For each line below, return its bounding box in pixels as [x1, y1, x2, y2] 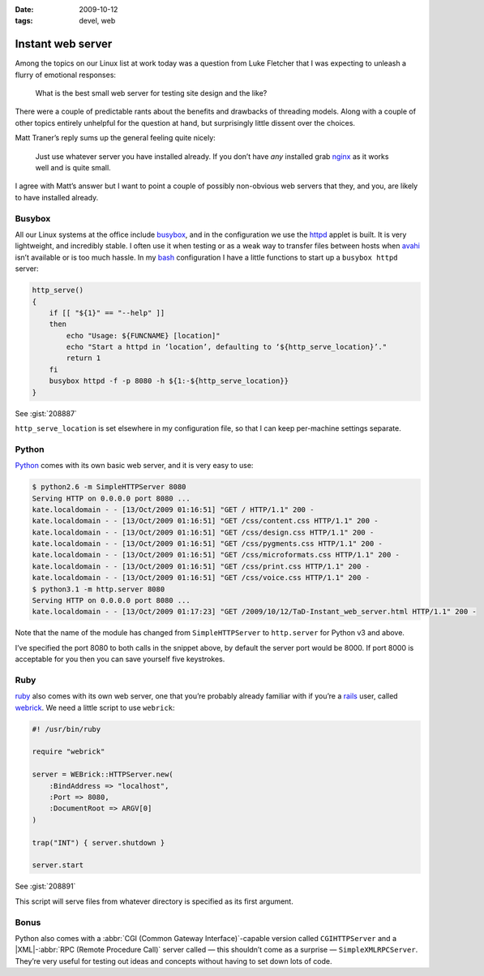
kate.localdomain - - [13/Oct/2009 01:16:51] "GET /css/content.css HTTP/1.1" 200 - [32, 516, 379, 526]
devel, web [79, 16, 116, 26]
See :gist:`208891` [15, 881, 76, 892]
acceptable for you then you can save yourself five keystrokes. [15, 654, 225, 664]
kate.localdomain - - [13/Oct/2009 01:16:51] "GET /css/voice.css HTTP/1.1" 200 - [32, 573, 370, 583]
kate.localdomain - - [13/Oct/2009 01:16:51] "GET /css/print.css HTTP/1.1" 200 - [32, 561, 370, 571]
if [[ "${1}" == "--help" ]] [49, 308, 165, 317]
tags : [15, 16, 33, 26]
